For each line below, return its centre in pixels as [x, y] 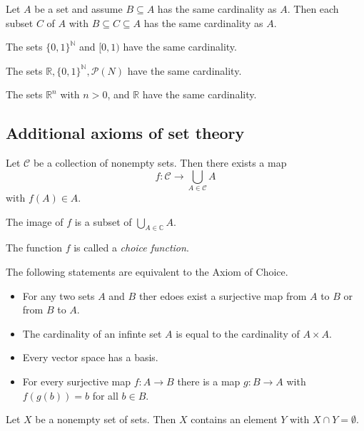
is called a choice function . [131, 248]
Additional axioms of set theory [125, 133]
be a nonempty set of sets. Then [106, 419]
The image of [35, 221]
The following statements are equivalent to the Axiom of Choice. [147, 272]
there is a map [209, 381]
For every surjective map [77, 381]
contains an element [234, 419]
